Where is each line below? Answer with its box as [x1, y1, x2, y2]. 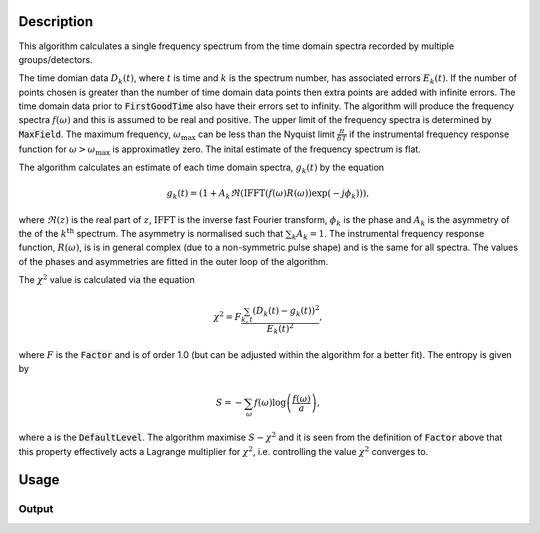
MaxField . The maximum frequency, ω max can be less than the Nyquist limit [18, 128, 335, 142]
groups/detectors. [18, 53, 94, 65]
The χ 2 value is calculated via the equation [18, 273, 195, 286]
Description [18, 13, 94, 30]
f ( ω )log [253, 397, 287, 409]
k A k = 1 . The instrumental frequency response [291, 228, 485, 242]
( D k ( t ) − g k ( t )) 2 [252, 303, 320, 319]
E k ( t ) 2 [266, 321, 294, 337]
